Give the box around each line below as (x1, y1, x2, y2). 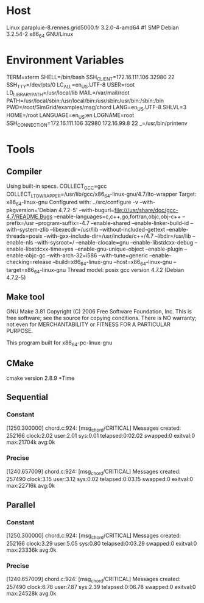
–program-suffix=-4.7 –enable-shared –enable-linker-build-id (35, 219, 189, 226)
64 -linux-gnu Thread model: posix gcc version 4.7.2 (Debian (33, 266, 185, 275)
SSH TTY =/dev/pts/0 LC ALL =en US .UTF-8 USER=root (6, 81, 135, 90)
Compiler (6, 166, 43, 177)
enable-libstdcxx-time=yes (6, 245, 74, 252)
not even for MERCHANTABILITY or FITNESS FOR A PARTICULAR (6, 321, 171, 328)
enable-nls (6, 238, 33, 246)
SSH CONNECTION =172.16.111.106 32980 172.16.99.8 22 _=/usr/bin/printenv (6, 120, 188, 128)
